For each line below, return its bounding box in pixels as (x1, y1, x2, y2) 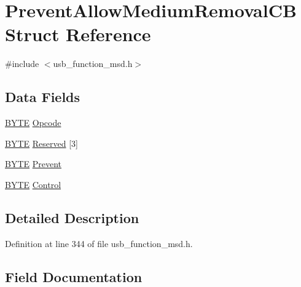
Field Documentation (5, 267, 143, 286)
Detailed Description (5, 208, 139, 227)
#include (5, 57, 39, 70)
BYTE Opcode (5, 116, 61, 129)
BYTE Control (5, 178, 61, 191)
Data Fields (5, 87, 80, 106)
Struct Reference (5, 22, 151, 47)
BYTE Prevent (5, 157, 62, 170)
